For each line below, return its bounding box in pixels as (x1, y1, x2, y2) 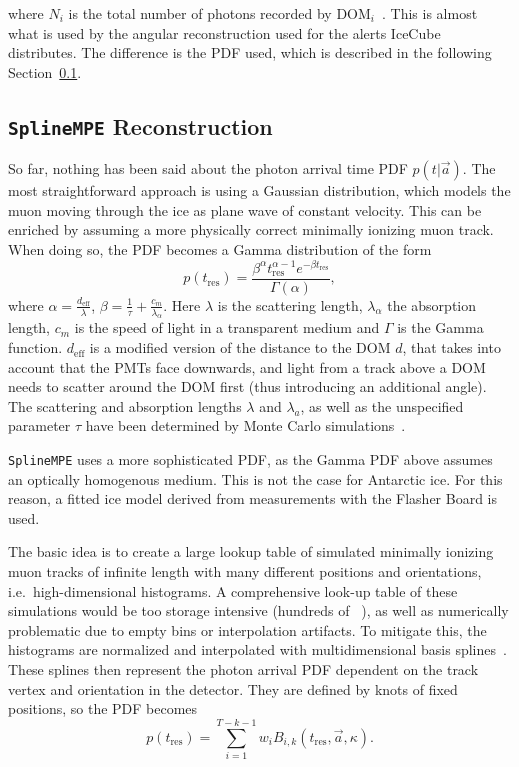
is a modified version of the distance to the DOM (89, 337, 391, 358)
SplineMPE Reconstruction (8, 110, 273, 141)
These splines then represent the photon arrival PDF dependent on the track (8, 659, 479, 680)
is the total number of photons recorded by (68, 3, 332, 23)
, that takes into (402, 337, 501, 358)
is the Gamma (397, 317, 484, 338)
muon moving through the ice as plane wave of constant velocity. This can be (8, 199, 482, 220)
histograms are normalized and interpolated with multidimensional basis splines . (8, 639, 507, 660)
